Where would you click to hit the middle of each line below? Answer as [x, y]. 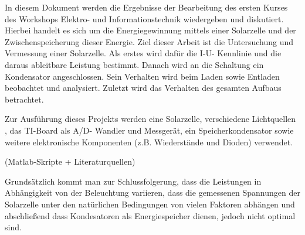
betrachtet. [24, 99]
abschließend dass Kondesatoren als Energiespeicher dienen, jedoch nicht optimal [150, 215]
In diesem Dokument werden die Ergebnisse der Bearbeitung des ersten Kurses [146, 7]
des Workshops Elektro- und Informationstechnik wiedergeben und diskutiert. [144, 18]
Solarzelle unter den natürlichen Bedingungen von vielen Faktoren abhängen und [150, 204]
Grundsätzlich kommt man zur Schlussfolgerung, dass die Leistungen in [133, 181]
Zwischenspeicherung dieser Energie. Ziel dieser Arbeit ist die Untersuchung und [149, 41]
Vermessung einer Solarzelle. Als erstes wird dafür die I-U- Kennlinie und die [143, 53]
